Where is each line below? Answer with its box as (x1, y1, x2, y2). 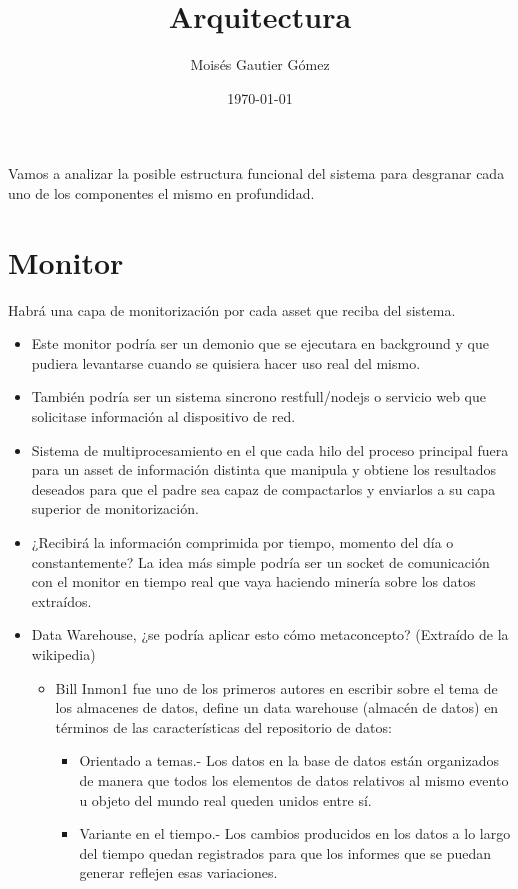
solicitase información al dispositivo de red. (31, 406, 296, 426)
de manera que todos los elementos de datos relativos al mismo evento (79, 769, 509, 790)
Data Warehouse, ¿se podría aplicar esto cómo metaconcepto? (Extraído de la (31, 624, 509, 645)
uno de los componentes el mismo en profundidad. (8, 182, 315, 203)
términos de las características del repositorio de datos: (55, 716, 392, 737)
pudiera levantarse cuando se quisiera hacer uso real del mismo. (31, 352, 421, 373)
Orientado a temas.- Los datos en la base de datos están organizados (79, 750, 499, 771)
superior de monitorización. (31, 498, 199, 519)
